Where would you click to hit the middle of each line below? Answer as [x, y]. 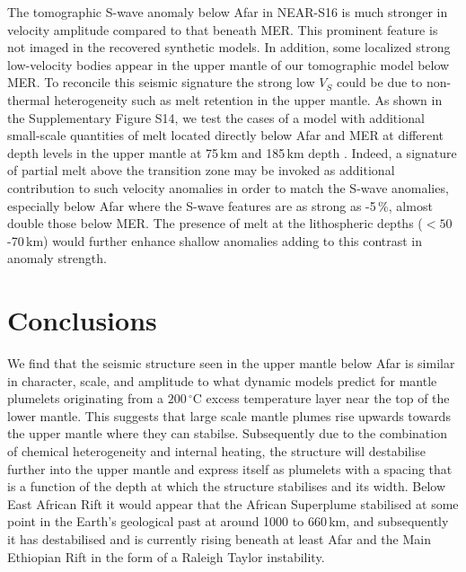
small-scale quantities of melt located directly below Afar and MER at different [226, 135]
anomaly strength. [57, 258]
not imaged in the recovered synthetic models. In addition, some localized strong [229, 47]
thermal [29, 99]
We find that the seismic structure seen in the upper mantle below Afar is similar [231, 363]
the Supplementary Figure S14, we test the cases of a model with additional [216, 117]
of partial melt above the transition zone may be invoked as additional [201, 170]
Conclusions [82, 320]
